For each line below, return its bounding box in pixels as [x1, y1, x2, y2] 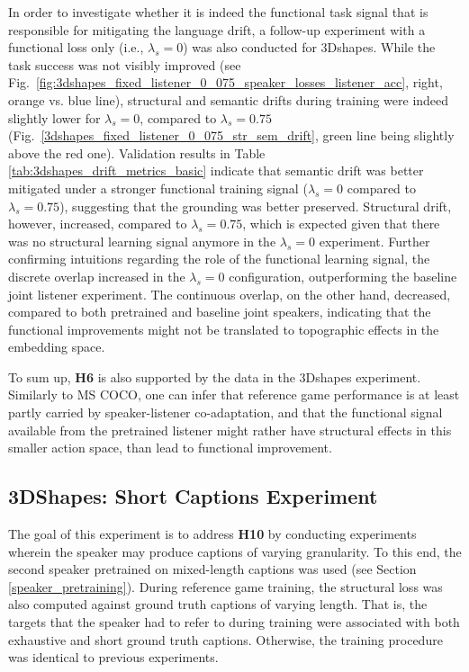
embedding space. [8, 337, 105, 356]
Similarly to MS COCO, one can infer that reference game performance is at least [8, 385, 460, 404]
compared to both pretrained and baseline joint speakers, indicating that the [8, 302, 431, 321]
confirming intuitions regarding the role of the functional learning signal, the [8, 249, 430, 268]
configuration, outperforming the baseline [229, 266, 457, 285]
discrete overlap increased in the [8, 266, 185, 285]
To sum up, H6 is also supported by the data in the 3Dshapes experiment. [8, 367, 421, 386]
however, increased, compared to [8, 214, 187, 233]
